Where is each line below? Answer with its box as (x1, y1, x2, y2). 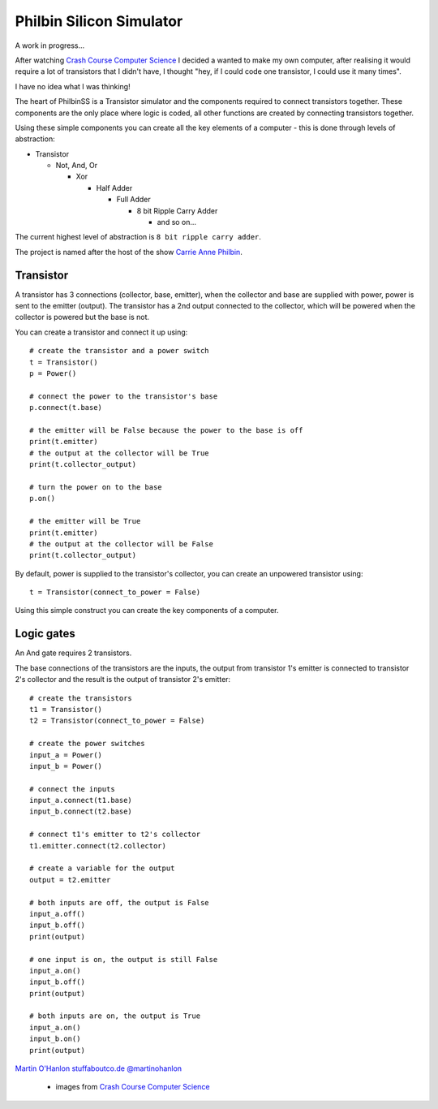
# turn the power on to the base (29, 482, 162, 491)
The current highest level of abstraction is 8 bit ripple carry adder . (15, 232, 261, 242)
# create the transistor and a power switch (29, 346, 210, 356)
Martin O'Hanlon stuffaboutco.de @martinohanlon (15, 1064, 182, 1073)
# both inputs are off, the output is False (29, 898, 210, 907)
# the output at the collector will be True (29, 448, 210, 458)
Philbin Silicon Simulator (15, 12, 183, 30)
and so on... (157, 218, 197, 227)
